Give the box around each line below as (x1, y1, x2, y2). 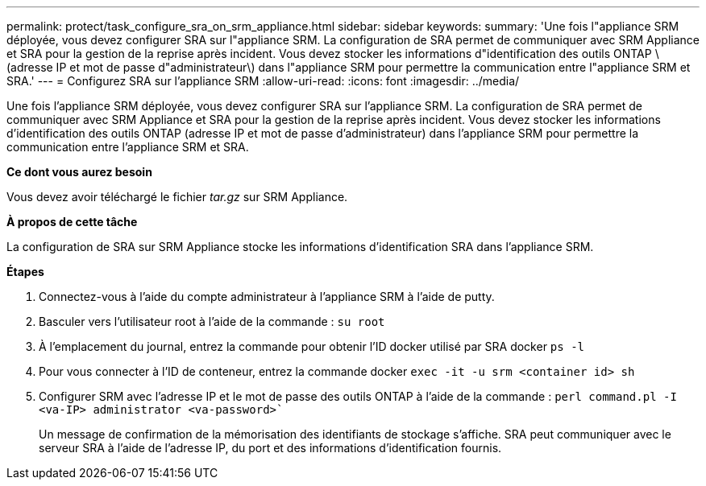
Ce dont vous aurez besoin (6, 165, 152, 179)
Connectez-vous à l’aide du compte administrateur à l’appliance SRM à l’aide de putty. (39, 290, 495, 303)
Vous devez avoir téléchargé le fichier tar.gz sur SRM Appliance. (6, 190, 348, 204)
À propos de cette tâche (6, 215, 138, 229)
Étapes (6, 265, 44, 278)
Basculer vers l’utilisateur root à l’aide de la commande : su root (39, 315, 385, 328)
